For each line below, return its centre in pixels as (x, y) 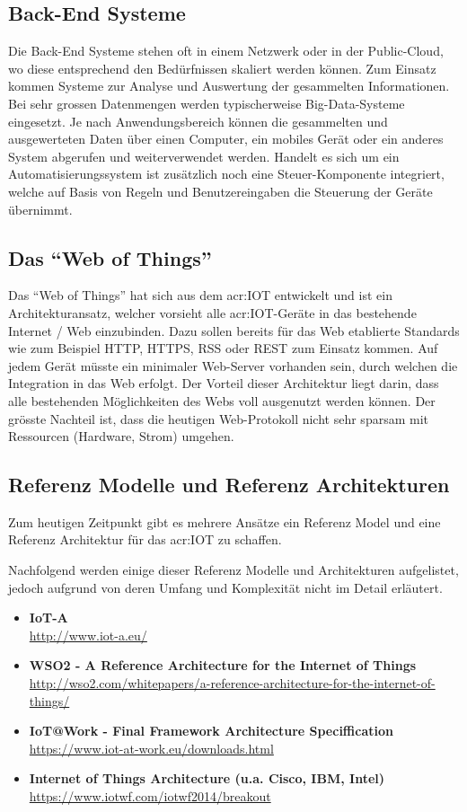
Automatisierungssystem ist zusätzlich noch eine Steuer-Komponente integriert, (226, 174)
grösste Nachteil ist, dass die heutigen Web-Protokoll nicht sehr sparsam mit (218, 418)
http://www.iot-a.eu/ (88, 635)
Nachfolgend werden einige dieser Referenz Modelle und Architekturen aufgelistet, (233, 570)
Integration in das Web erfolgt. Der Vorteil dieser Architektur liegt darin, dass (224, 383)
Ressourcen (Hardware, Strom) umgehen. (121, 436)
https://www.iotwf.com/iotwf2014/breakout (150, 796)
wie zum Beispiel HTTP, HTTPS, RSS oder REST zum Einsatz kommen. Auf (223, 348)
